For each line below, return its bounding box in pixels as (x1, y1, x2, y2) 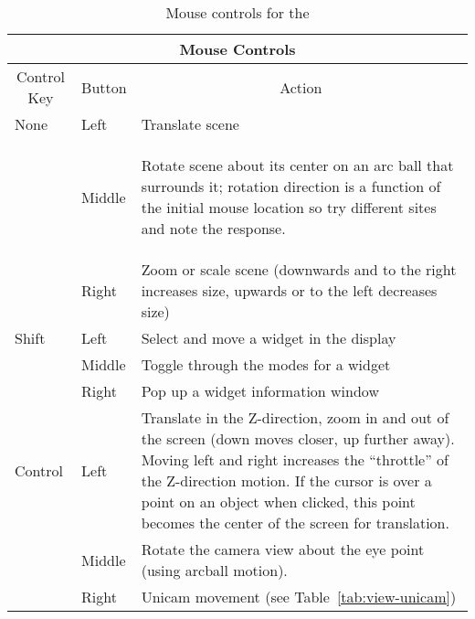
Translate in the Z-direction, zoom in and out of (141, 407, 449, 428)
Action (280, 76, 322, 98)
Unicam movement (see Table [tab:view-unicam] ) (141, 586, 457, 607)
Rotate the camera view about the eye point (141, 539, 425, 560)
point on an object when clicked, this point (141, 491, 416, 512)
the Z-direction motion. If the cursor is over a (141, 470, 432, 491)
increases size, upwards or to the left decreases (141, 280, 438, 301)
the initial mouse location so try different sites (141, 197, 437, 218)
